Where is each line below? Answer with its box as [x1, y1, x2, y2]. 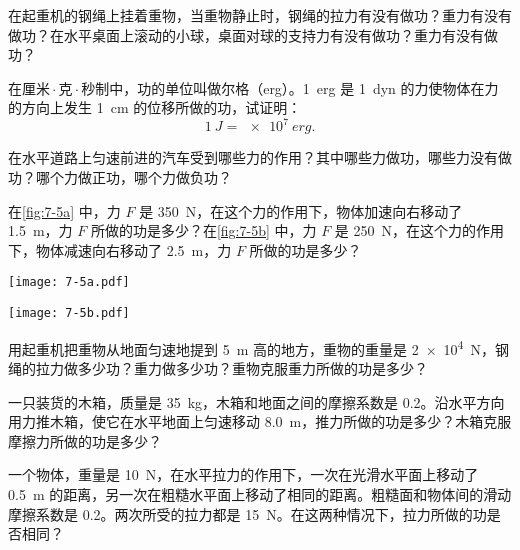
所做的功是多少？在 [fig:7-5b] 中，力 [90, 220, 317, 241]
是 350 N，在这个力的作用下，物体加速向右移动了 [139, 200, 463, 221]
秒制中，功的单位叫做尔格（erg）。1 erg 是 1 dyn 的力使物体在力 [81, 77, 499, 98]
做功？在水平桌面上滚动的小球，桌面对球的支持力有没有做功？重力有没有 [8, 24, 484, 45]
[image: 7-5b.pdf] [8, 306, 130, 321]
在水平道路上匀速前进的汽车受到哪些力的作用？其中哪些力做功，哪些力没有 [8, 147, 498, 168]
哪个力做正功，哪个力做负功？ [35, 167, 232, 188]
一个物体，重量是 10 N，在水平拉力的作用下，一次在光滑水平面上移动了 [8, 464, 479, 485]
